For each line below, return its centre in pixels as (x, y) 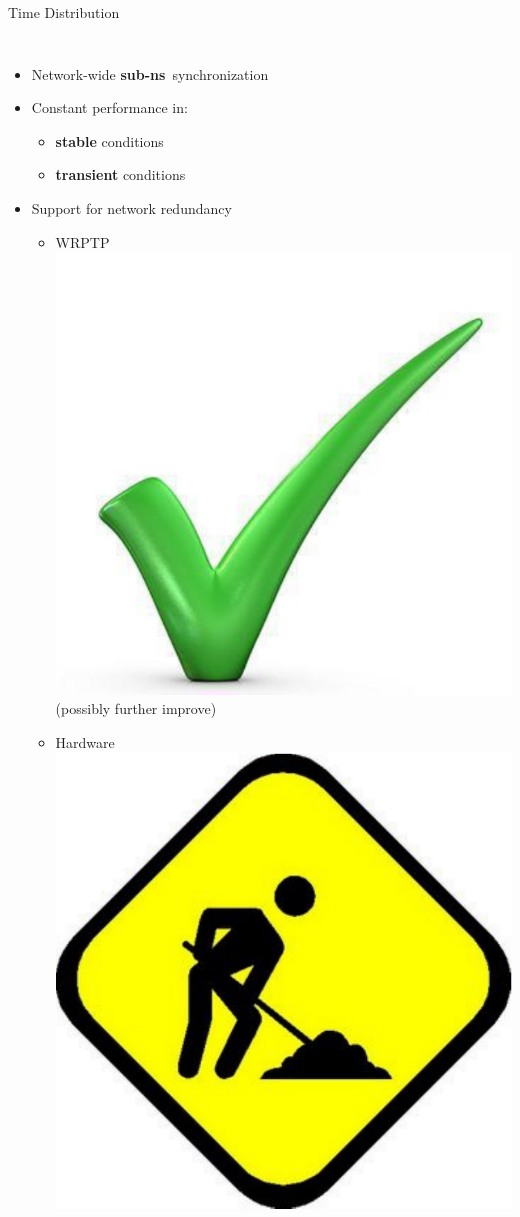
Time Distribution (64, 12)
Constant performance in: (109, 107)
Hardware (85, 742)
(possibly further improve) (136, 708)
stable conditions (109, 140)
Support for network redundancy (131, 207)
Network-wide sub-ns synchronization (150, 73)
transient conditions (120, 174)
